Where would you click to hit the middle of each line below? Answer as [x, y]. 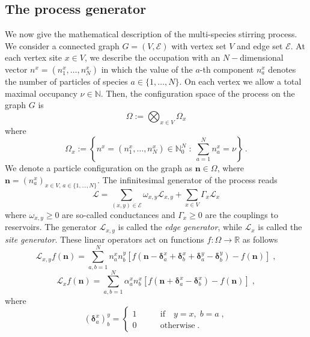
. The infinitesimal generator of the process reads [187, 179]
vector [16, 69]
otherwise [178, 326]
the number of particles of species [66, 81]
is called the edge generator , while [180, 227]
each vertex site [33, 57]
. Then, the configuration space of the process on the [198, 93]
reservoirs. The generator [51, 227]
